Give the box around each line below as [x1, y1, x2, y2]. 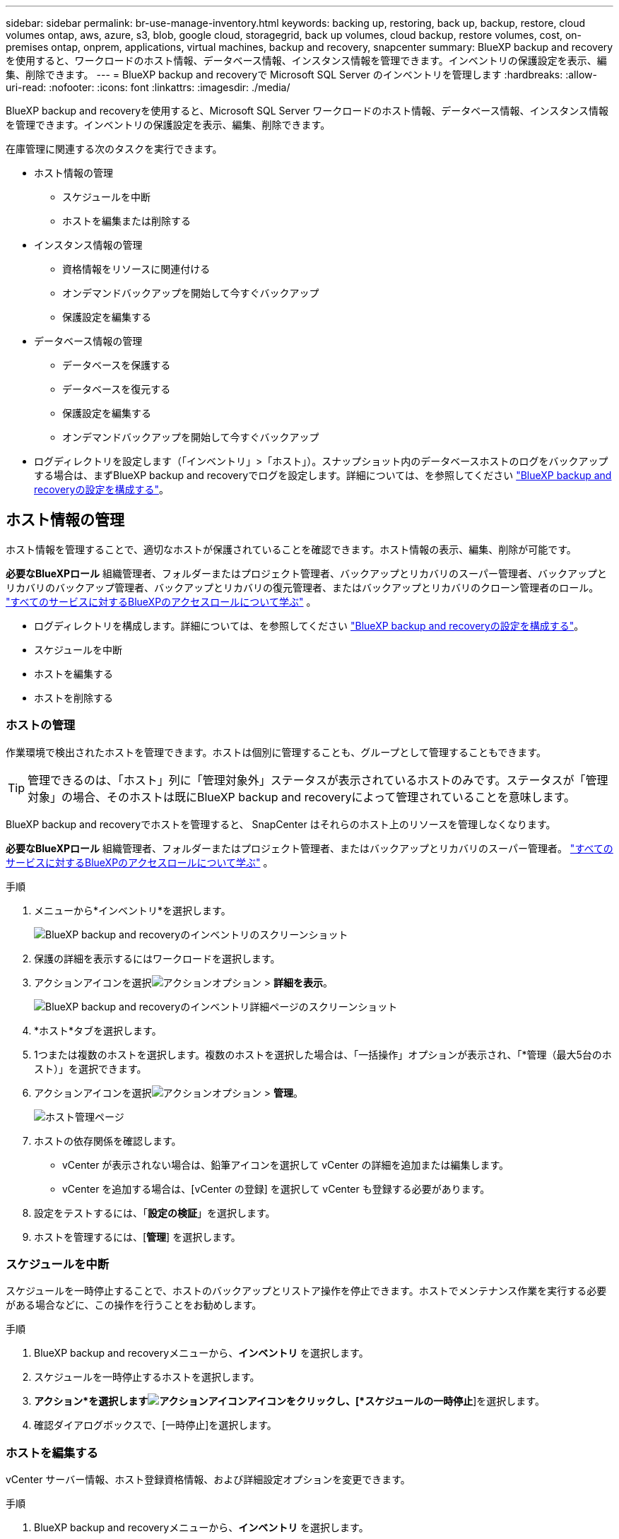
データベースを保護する [62, 359, 171, 371]
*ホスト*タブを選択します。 [34, 1024, 162, 1037]
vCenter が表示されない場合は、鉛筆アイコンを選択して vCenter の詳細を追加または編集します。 [62, 1158, 509, 1171]
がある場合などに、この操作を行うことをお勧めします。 [6, 1299, 262, 1311]
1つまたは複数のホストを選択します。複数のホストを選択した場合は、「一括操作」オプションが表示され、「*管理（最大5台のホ [34, 1048, 612, 1061]
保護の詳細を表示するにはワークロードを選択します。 [34, 952, 281, 965]
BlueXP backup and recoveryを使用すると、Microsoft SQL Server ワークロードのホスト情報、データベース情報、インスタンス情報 [6, 105, 608, 117]
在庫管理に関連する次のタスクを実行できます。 [6, 143, 223, 155]
